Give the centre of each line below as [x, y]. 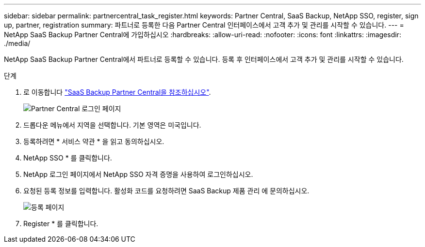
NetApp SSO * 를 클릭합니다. [68, 158]
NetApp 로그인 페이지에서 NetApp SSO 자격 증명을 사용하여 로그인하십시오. [138, 174]
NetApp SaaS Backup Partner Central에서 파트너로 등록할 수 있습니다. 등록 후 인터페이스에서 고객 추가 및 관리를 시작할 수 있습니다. [204, 59]
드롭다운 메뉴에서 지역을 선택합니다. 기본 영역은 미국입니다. [112, 125]
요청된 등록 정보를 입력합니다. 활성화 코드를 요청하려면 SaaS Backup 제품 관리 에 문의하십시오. [166, 191]
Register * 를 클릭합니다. [61, 224]
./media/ [17, 43]
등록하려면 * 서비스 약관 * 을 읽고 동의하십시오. [94, 141]
